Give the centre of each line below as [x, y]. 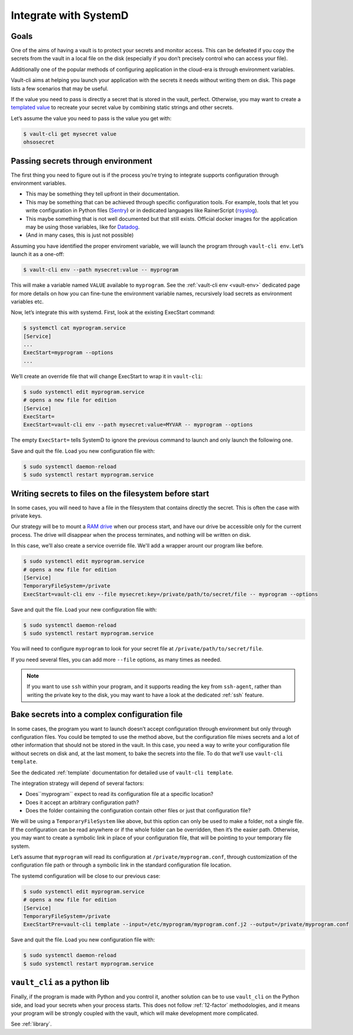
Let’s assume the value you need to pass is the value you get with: [91, 118]
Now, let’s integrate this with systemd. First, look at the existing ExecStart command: [113, 313]
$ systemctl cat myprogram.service [74, 328]
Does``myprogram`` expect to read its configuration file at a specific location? [120, 794]
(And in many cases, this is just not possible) [80, 235]
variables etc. [27, 301]
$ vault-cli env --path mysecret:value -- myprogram [101, 270]
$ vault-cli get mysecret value [70, 134]
